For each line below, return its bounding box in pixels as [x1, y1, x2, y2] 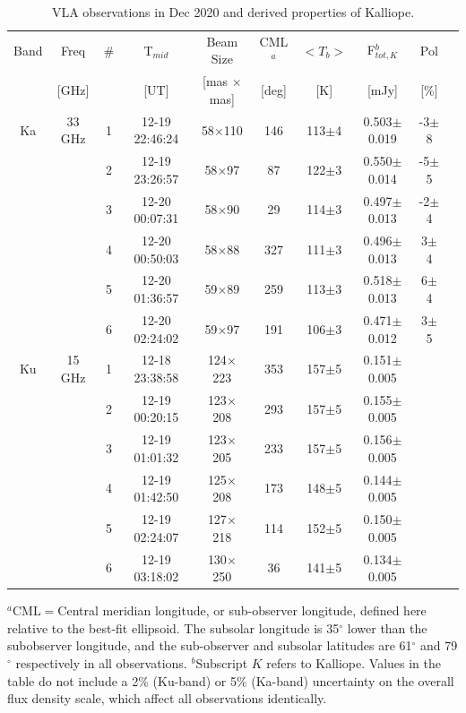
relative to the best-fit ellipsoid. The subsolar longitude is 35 [7, 618, 340, 637]
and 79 [420, 636, 458, 655]
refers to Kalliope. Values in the [266, 654, 441, 672]
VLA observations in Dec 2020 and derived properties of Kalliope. [51, 3, 415, 21]
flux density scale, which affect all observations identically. [7, 689, 327, 708]
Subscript [195, 654, 248, 672]
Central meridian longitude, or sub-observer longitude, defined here [57, 601, 427, 620]
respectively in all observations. [15, 654, 187, 672]
